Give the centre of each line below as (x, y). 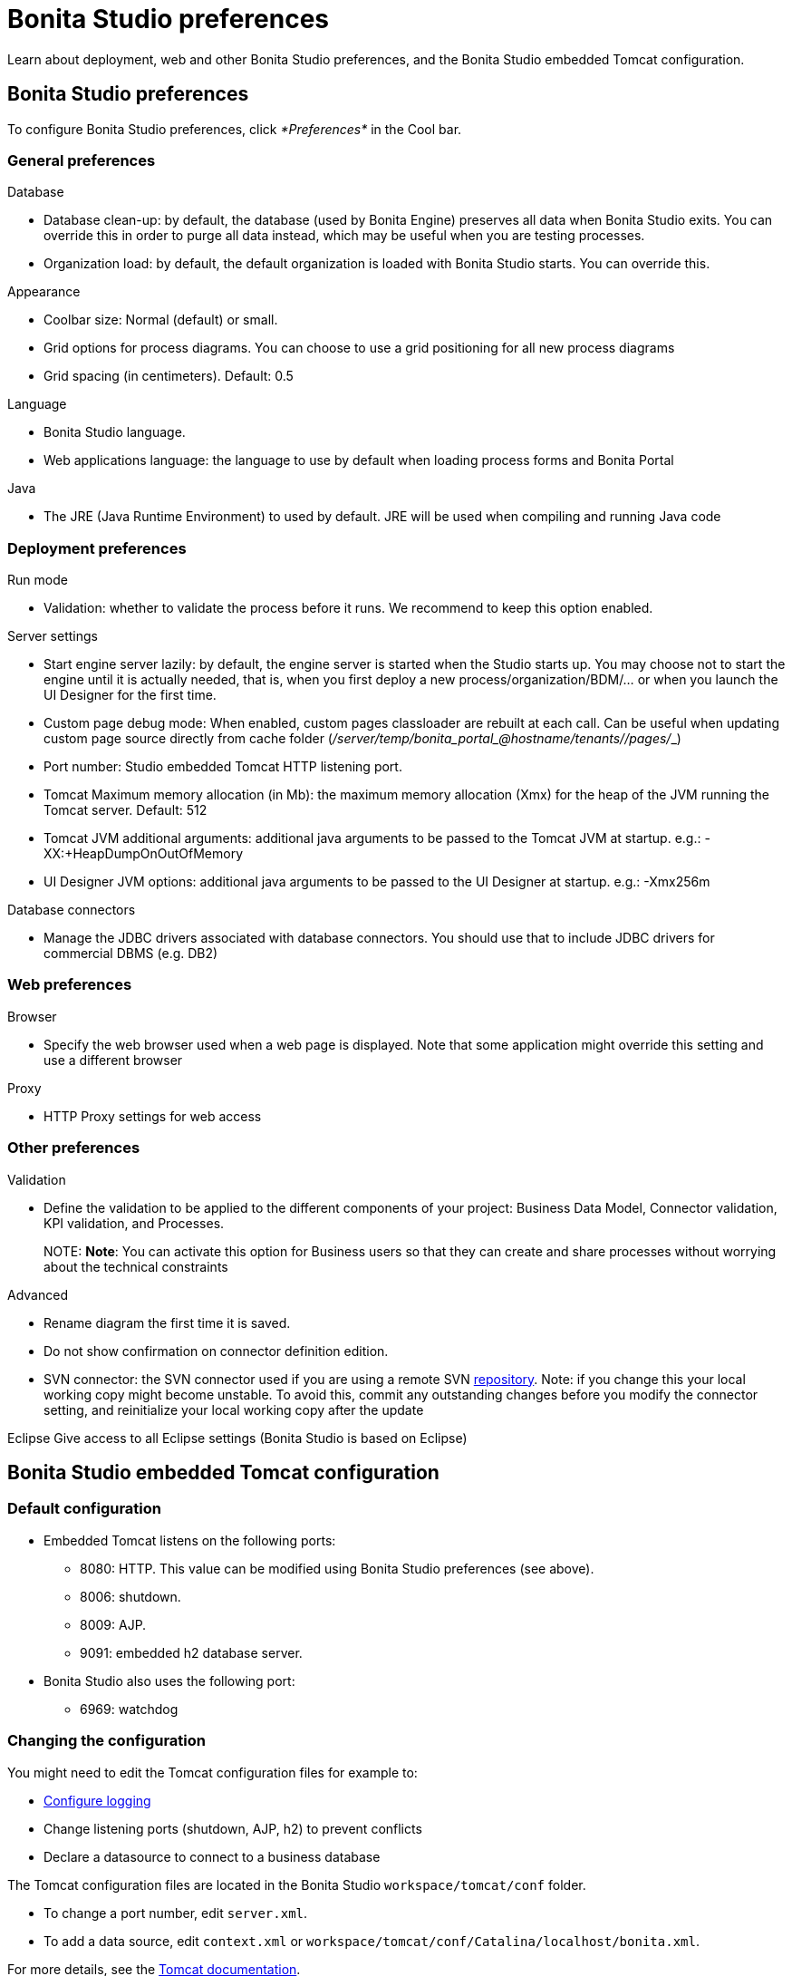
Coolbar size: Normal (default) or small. (161, 320)
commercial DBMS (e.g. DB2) (131, 954)
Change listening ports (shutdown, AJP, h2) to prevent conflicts (233, 1828)
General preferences (82, 160)
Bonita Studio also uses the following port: (169, 1681)
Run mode (38, 580)
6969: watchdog (129, 1709)
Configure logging (97, 1800)
